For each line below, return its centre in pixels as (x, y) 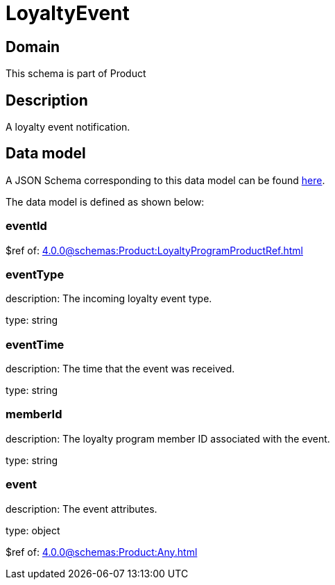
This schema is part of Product (76, 74)
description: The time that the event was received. (120, 369)
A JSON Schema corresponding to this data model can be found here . (165, 180)
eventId (26, 226)
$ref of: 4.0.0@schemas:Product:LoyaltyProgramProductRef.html (154, 250)
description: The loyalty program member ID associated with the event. (168, 438)
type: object (33, 530)
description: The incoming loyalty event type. (109, 299)
